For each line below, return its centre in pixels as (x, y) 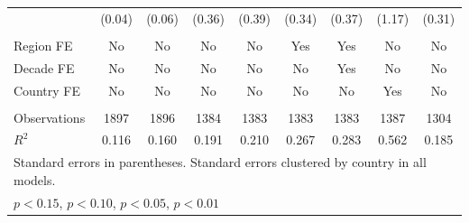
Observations (50, 117)
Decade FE (44, 67)
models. (35, 179)
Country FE (47, 90)
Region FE (43, 45)
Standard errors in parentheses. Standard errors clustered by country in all (220, 162)
